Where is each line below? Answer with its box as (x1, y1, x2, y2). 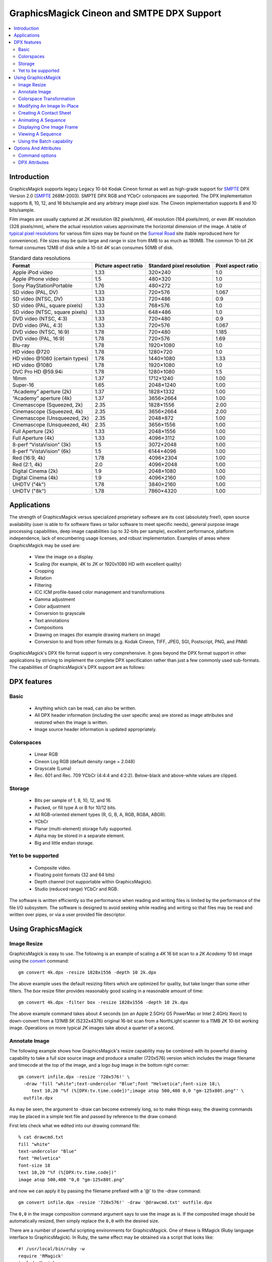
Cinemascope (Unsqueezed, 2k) (12, 414, 89, 422)
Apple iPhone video (12, 275, 59, 282)
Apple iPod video (12, 269, 53, 276)
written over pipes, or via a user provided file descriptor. (9, 911, 126, 917)
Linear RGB (34, 751, 58, 757)
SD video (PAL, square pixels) (12, 302, 83, 309)
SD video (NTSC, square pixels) (12, 308, 88, 315)
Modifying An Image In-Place (18, 102, 79, 109)
